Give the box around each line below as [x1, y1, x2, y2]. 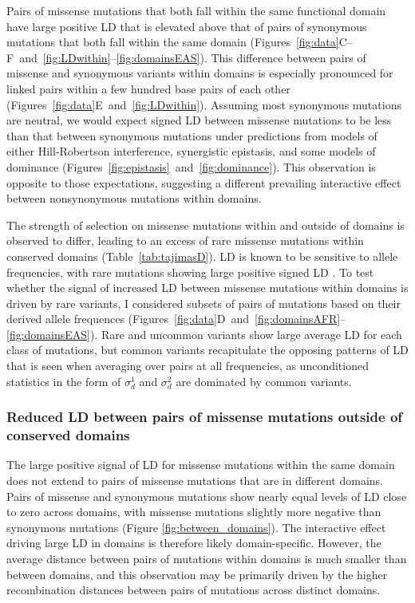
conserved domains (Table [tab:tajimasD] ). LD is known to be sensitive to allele [6, 247, 398, 264]
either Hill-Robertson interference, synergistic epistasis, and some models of [6, 143, 376, 160]
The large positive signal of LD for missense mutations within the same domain [6, 456, 395, 473]
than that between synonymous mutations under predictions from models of [6, 127, 377, 144]
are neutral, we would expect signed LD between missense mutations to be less [6, 112, 392, 128]
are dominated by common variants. [176, 372, 352, 389]
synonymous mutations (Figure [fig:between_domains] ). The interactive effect [6, 518, 386, 535]
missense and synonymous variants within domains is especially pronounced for [6, 65, 393, 81]
